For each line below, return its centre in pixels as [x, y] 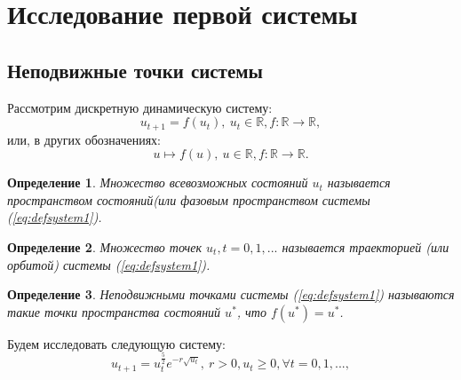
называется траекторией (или [366, 247]
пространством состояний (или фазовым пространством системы [189, 199]
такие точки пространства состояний [114, 311]
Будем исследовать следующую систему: [116, 343]
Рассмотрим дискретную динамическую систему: [140, 107]
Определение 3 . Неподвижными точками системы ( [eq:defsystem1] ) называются [231, 294]
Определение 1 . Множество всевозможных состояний [158, 182]
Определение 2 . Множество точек [105, 247]
